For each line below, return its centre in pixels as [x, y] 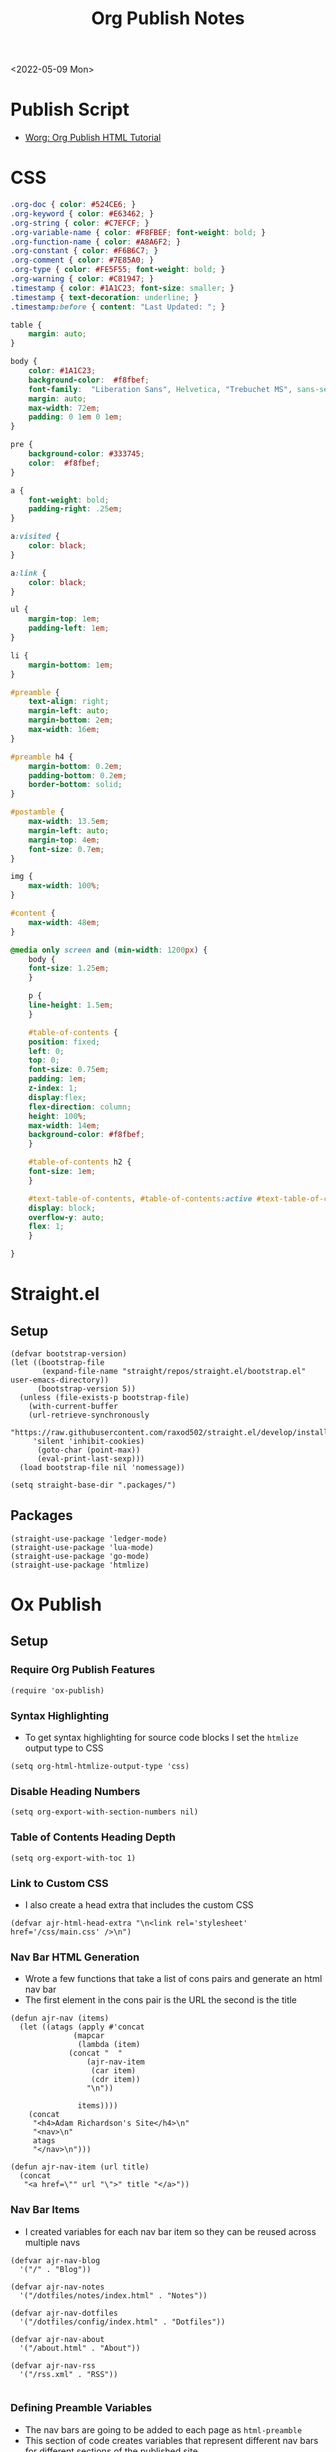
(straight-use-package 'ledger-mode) [89, 1538]
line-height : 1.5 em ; [71, 1005]
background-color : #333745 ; [86, 454]
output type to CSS [64, 1748]
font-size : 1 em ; [62, 1172]
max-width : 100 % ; [64, 886]
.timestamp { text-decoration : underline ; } [104, 297]
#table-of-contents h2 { [80, 1162]
